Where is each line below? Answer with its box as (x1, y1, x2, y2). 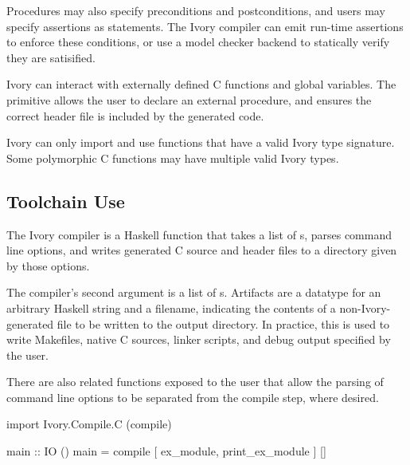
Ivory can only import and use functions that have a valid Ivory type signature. (6, 134, 395, 151)
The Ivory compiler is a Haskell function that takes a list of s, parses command (6, 226, 392, 242)
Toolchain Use (6, 188, 125, 213)
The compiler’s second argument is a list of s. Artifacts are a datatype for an (6, 284, 381, 301)
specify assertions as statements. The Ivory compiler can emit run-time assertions (6, 18, 404, 34)
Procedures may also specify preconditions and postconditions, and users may (6, 2, 385, 18)
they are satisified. (6, 49, 96, 65)
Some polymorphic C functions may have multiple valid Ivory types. (6, 149, 339, 166)
